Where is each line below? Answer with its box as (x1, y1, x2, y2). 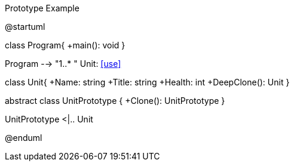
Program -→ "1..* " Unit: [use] (5, 59, 121, 69)
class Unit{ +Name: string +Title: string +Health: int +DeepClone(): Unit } (5, 77, 290, 87)
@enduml (5, 133, 42, 143)
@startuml (5, 21, 45, 32)
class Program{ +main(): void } (5, 40, 125, 50)
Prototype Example (5, 3, 79, 13)
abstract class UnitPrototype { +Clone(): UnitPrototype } (5, 96, 225, 106)
